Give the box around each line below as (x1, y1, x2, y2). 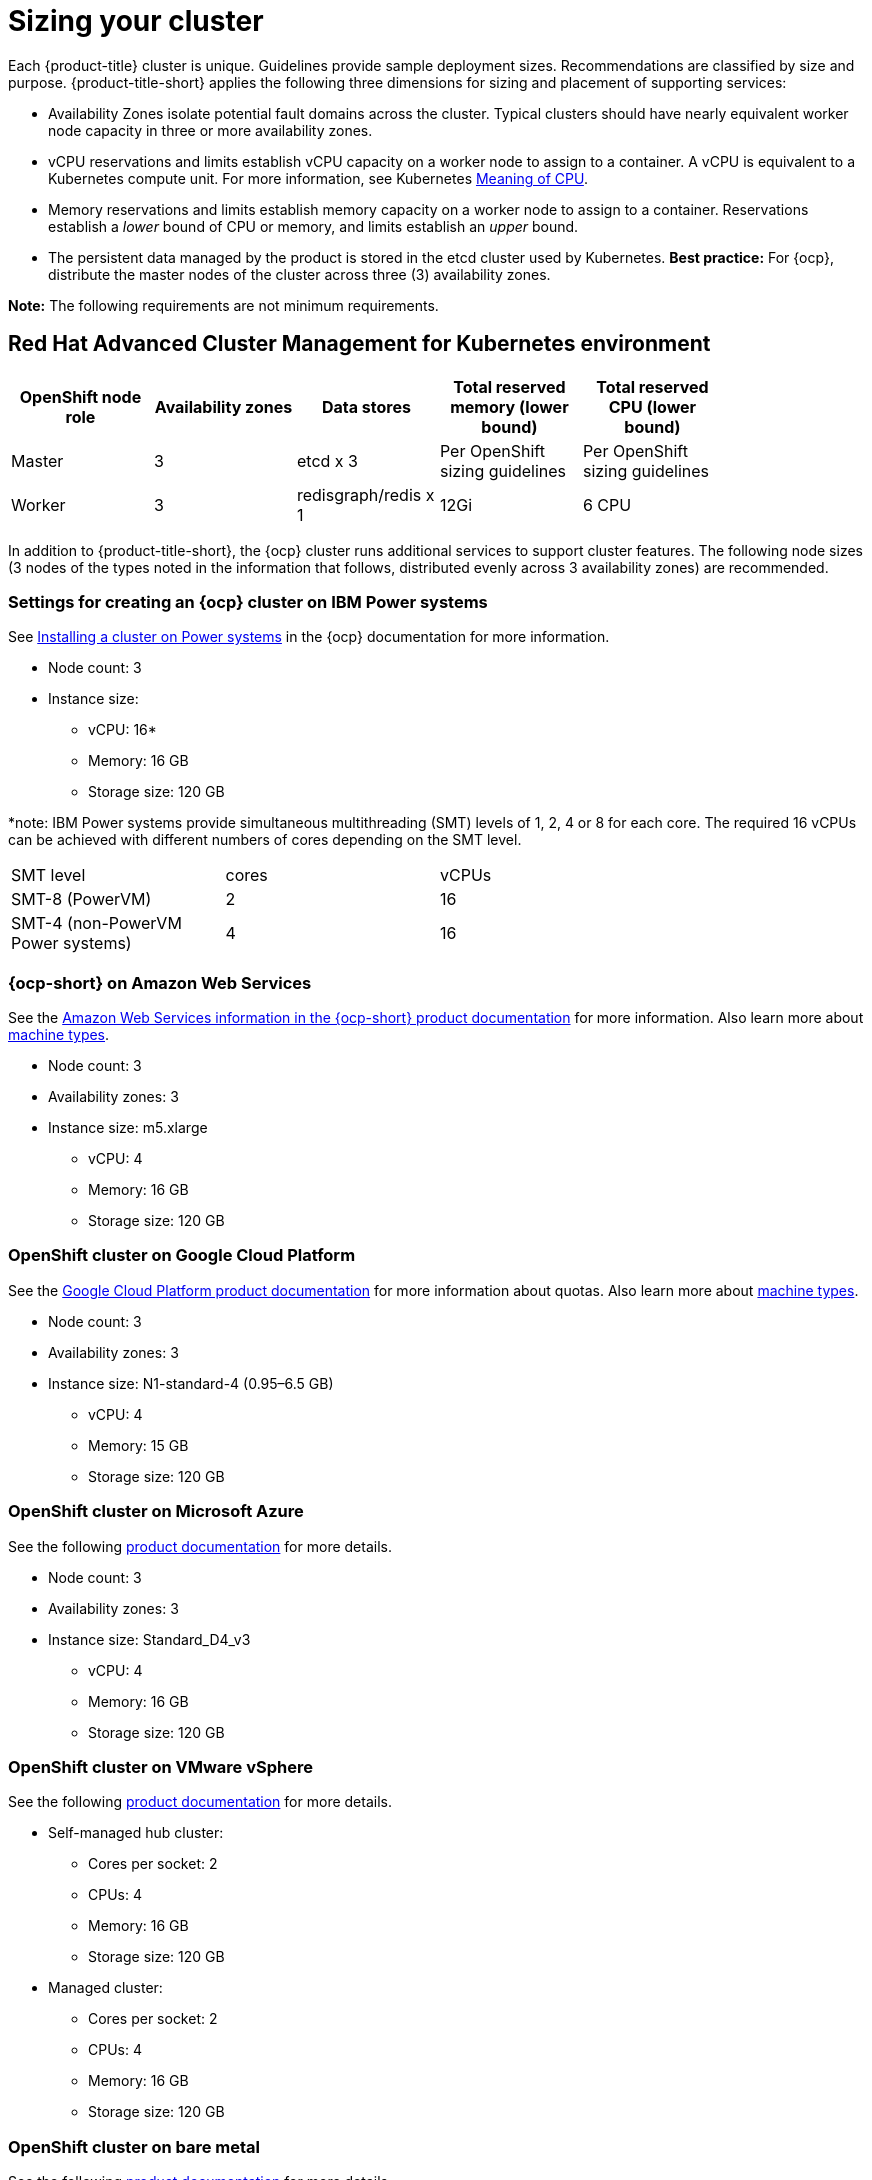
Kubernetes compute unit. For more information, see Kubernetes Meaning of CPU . (48, 169, 588, 187)
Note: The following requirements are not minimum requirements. (8, 296, 439, 314)
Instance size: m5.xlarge (48, 1119, 208, 1137)
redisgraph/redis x (296, 484, 435, 505)
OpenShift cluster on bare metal (8, 2136, 261, 2157)
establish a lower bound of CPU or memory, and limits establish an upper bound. (48, 217, 579, 235)
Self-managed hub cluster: (48, 1824, 224, 1842)
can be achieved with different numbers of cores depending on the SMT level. (8, 831, 522, 849)
